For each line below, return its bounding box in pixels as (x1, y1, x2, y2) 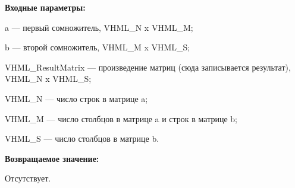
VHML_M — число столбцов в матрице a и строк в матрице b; (5, 112, 238, 125)
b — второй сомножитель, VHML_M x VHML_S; (5, 41, 190, 53)
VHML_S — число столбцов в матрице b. (5, 132, 159, 145)
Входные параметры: (5, 1, 86, 13)
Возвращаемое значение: (5, 152, 99, 164)
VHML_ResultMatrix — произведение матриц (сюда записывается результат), (5, 60, 291, 73)
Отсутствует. (5, 172, 51, 184)
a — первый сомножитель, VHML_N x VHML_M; (5, 21, 193, 33)
